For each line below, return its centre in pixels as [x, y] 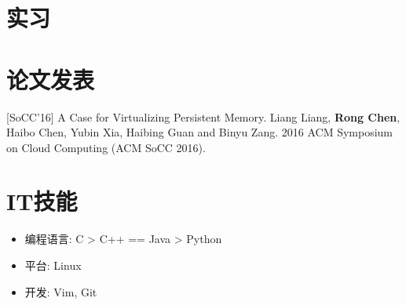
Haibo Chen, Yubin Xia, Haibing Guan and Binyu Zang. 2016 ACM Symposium [199, 132]
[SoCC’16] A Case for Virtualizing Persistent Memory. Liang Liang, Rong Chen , [203, 116]
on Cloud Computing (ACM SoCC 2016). [106, 147]
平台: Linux [53, 265]
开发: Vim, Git [61, 291]
